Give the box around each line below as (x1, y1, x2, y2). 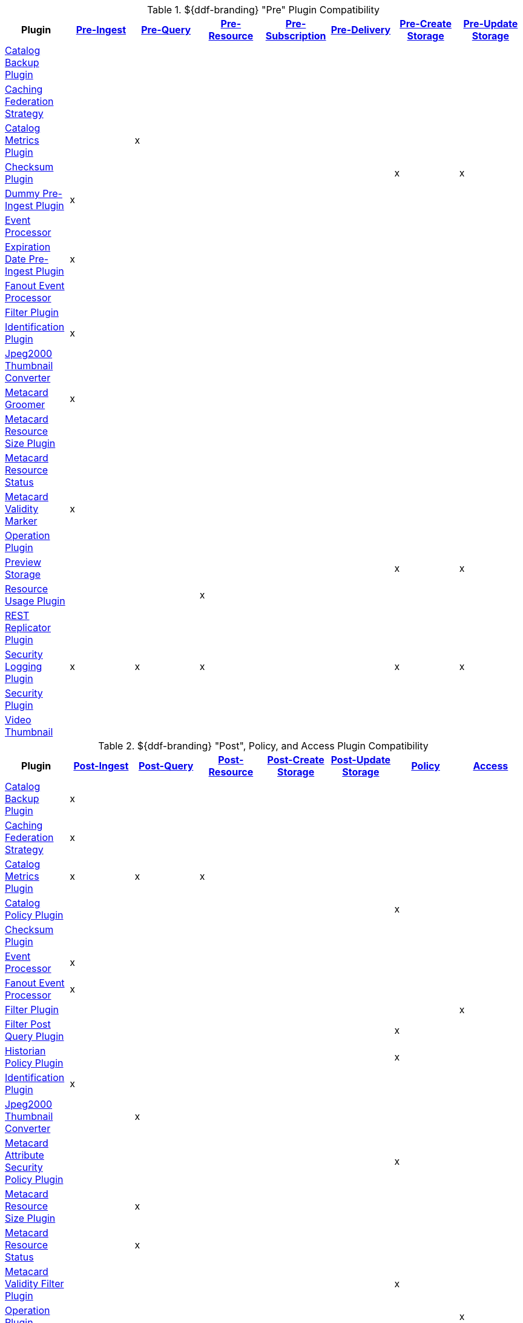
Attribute (5, 1149, 44, 1161)
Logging (5, 660, 42, 672)
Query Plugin (5, 1030, 64, 1042)
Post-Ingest (73, 760, 129, 772)
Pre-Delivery (331, 24, 391, 36)
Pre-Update (463, 18, 518, 30)
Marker (5, 515, 38, 527)
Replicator (5, 621, 51, 634)
